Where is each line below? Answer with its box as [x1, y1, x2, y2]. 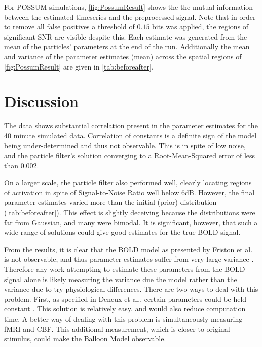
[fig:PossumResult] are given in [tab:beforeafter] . [4, 61, 154, 72]
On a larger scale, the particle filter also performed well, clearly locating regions [4, 177, 252, 188]
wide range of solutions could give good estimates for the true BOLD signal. [4, 227, 241, 237]
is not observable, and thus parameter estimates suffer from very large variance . [4, 254, 254, 264]
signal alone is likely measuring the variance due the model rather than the [4, 273, 237, 284]
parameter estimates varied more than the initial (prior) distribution [4, 197, 217, 207]
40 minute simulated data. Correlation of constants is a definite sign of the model [4, 130, 257, 141]
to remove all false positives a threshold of [4, 21, 135, 32]
